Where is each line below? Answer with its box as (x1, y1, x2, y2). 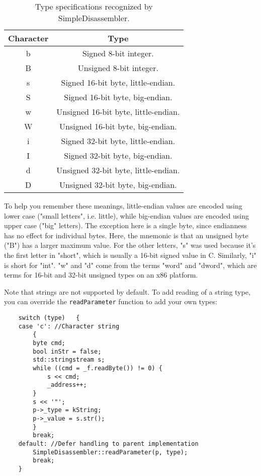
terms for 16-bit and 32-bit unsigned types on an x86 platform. (4, 269, 198, 280)
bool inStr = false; (33, 348, 102, 355)
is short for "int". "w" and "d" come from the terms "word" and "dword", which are (4, 259, 257, 270)
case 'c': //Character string (18, 322, 120, 330)
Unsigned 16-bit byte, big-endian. (59, 120, 177, 132)
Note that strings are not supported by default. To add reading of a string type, (4, 286, 250, 297)
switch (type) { (18, 314, 80, 321)
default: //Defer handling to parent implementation (18, 440, 199, 447)
